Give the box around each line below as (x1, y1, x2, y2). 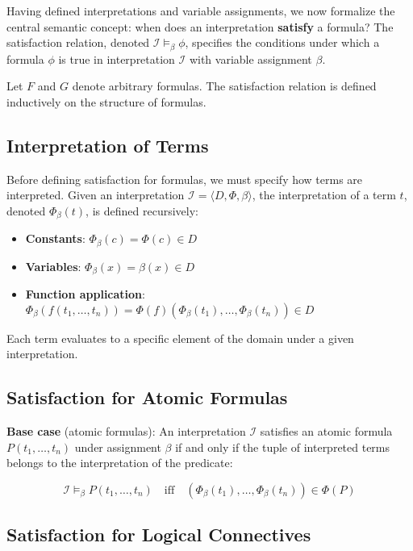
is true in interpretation (58, 50, 175, 67)
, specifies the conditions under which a (185, 34, 380, 51)
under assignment (74, 438, 161, 455)
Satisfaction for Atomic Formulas (6, 385, 288, 410)
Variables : (25, 257, 81, 274)
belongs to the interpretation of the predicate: (6, 454, 233, 471)
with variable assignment (189, 50, 312, 67)
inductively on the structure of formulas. (6, 93, 206, 110)
